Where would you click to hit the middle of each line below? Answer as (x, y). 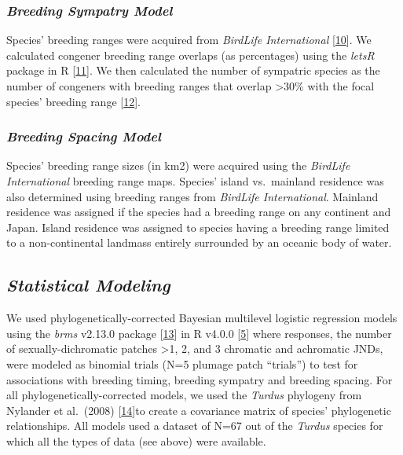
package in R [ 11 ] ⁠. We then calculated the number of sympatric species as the (193, 70)
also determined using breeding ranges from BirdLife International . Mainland (192, 196)
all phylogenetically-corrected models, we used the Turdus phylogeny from (184, 395)
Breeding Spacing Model (84, 136)
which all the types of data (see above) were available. (136, 440)
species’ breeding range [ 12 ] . (73, 101)
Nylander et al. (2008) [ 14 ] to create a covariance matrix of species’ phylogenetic (199, 410)
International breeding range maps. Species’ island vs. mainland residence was (195, 181)
